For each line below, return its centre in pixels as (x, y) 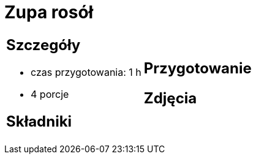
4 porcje (50, 94)
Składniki (39, 121)
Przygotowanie (198, 68)
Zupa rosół (49, 12)
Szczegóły (43, 45)
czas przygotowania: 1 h (86, 72)
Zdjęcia (170, 98)
